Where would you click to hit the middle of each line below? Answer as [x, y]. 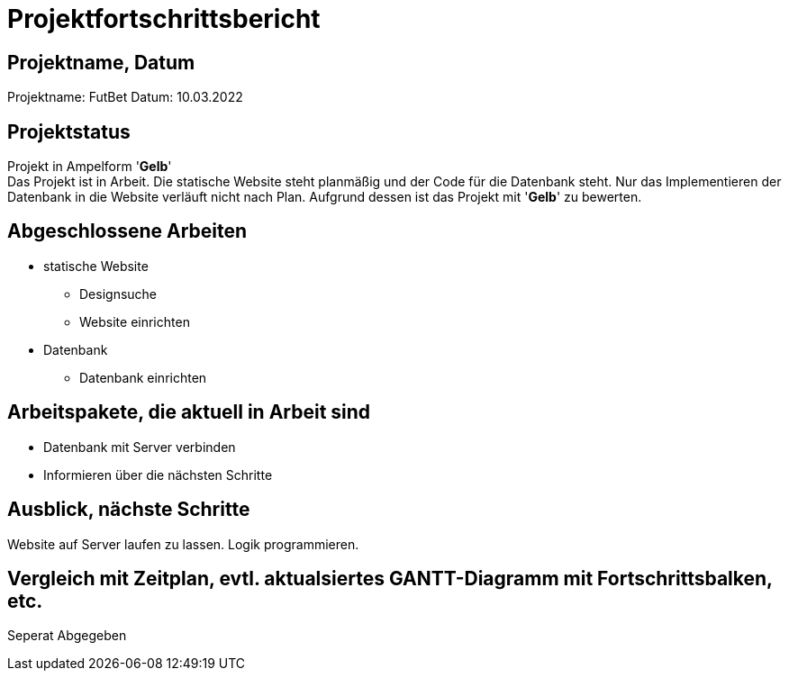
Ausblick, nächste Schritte [129, 510]
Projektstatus [69, 131]
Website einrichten [135, 321]
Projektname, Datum [101, 62]
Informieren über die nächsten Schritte [158, 475]
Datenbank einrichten [143, 377]
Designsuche [118, 294]
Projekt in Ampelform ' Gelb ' [90, 167]
